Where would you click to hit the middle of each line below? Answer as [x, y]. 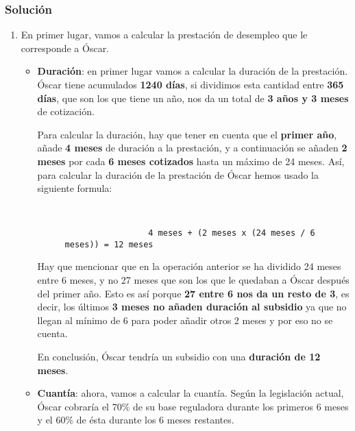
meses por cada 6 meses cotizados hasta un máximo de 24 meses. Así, [191, 161]
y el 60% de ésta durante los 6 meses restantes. [136, 420]
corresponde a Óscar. [65, 48]
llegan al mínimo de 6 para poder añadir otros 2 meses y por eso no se [185, 320]
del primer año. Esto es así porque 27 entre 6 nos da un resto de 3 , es [193, 293]
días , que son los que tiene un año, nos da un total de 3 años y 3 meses [193, 98]
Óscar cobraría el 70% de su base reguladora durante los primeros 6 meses [193, 406]
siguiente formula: [75, 188]
